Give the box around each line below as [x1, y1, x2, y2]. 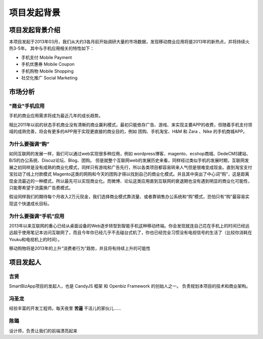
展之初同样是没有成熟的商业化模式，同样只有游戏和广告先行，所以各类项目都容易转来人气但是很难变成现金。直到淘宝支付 [9, 164, 252, 170]
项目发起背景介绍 [9, 26, 60, 34]
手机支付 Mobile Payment [21, 54, 73, 60]
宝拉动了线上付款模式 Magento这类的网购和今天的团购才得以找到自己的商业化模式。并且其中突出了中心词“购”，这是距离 [9, 171, 249, 177]
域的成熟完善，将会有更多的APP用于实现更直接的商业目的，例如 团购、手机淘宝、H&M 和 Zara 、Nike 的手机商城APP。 [9, 128, 248, 134]
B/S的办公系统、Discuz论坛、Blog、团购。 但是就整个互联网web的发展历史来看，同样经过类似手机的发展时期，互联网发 [9, 157, 249, 163]
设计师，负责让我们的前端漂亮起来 [9, 328, 77, 334]
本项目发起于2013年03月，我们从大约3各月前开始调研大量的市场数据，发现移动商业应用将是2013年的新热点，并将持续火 [9, 39, 250, 45]
